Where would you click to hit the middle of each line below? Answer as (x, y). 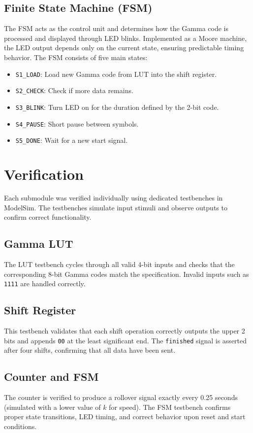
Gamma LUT (39, 244)
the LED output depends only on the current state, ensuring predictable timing (124, 48)
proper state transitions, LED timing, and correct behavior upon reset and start (125, 416)
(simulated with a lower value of (52, 407)
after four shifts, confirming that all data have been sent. (90, 350)
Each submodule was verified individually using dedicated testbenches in (113, 197)
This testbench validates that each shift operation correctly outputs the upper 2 (125, 331)
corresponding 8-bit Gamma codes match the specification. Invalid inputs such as (126, 274)
